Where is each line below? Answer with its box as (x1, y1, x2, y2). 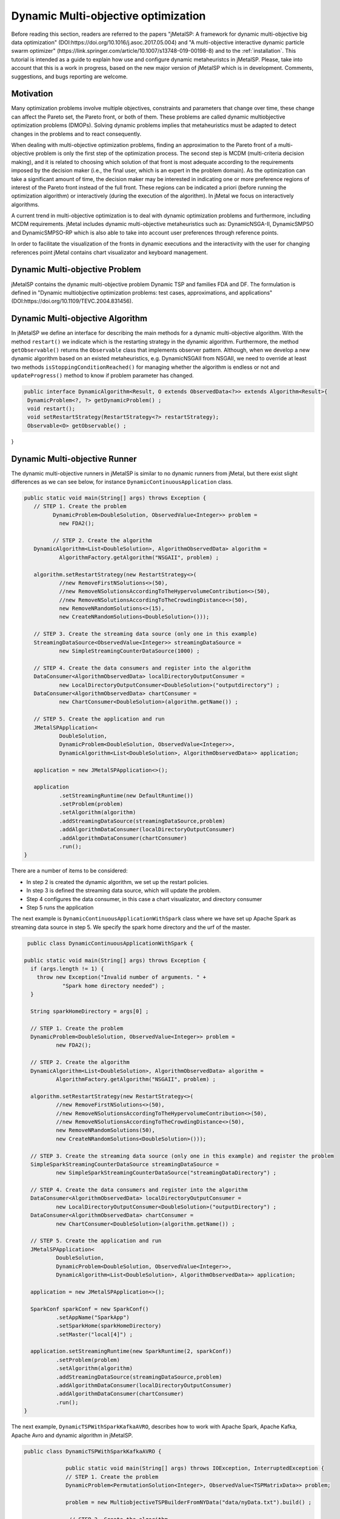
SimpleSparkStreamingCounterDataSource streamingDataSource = (30, 1161, 219, 1168)
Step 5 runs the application (26, 904, 94, 911)
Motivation (11, 89, 53, 99)
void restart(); (27, 405, 76, 412)
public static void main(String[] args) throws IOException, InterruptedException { (65, 1465, 324, 1472)
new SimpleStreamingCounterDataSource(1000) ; (59, 648, 200, 654)
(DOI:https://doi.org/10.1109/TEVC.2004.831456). (11, 298, 133, 305)
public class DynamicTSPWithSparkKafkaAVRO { (24, 1448, 162, 1455)
